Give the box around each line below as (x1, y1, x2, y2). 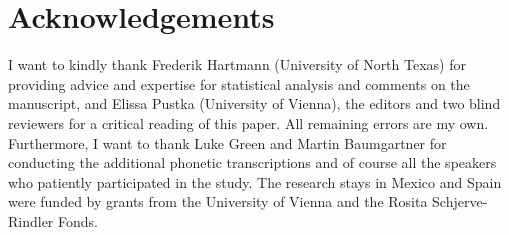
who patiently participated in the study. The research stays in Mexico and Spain (8, 171, 502, 192)
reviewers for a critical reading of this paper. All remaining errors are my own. (8, 112, 489, 133)
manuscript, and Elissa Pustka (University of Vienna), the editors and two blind (8, 93, 501, 114)
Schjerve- (432, 191, 488, 212)
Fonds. (58, 210, 98, 231)
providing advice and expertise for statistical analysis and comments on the (8, 73, 470, 94)
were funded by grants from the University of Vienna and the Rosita (8, 191, 428, 212)
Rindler (8, 210, 54, 231)
